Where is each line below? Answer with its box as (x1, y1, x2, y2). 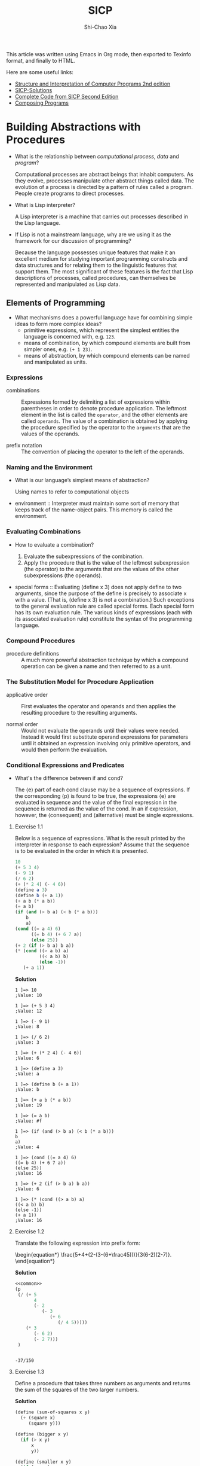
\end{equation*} (14, 1257, 56, 1264)
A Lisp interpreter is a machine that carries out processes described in (14, 213, 189, 220)
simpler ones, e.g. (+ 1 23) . (23, 345, 93, 353)
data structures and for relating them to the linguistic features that (14, 261, 177, 269)
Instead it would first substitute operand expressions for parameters (21, 733, 189, 740)
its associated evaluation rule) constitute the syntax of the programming (14, 615, 192, 622)
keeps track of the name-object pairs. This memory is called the (14, 506, 173, 513)
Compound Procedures (6, 636, 75, 645)
